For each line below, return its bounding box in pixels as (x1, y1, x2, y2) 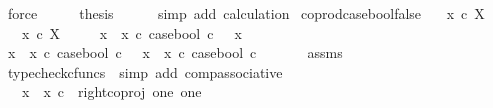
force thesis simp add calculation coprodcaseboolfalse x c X (7, 3, 485, 23)
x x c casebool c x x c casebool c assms (7, 42, 343, 63)
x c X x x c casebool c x (21, 22, 242, 43)
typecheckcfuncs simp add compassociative (7, 61, 283, 82)
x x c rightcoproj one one (21, 81, 202, 102)
